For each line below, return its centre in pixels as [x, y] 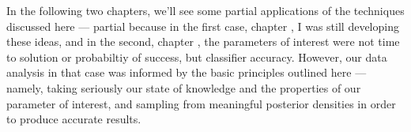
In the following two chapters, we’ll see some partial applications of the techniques [205, 10]
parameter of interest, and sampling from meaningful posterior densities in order [201, 103]
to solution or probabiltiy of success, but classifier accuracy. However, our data [197, 57]
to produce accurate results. [74, 119]
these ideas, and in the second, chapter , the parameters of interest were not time [203, 41]
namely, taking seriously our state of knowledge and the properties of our [184, 87]
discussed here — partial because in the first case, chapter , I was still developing [203, 26]
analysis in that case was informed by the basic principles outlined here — [187, 72]
